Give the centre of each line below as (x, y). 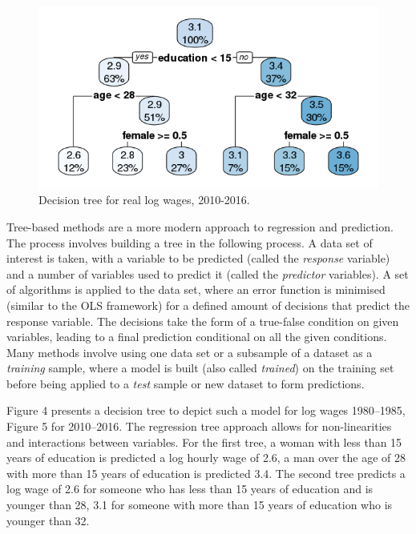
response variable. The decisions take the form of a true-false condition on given (203, 321)
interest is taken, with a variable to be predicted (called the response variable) (198, 258)
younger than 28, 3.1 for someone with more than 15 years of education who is (200, 505)
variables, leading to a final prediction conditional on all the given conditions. (197, 337)
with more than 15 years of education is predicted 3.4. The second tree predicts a (206, 473)
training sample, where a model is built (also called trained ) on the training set (200, 368)
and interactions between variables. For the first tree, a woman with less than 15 (204, 442)
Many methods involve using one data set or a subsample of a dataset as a (190, 352)
